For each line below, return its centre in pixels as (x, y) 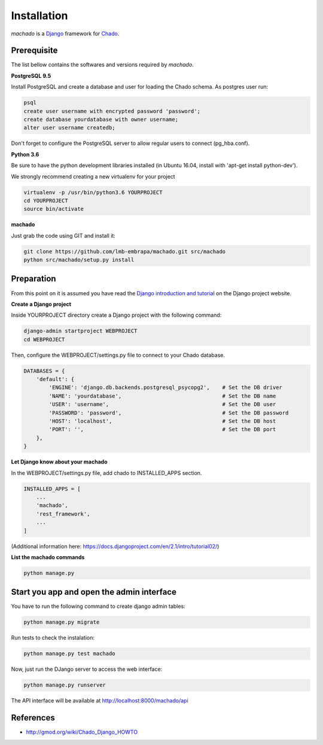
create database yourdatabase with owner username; (101, 119)
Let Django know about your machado (59, 462)
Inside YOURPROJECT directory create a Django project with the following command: (116, 315)
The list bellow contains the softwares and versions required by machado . (102, 65)
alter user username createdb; (70, 128)
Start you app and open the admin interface (94, 592)
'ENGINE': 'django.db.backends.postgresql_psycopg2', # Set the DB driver (165, 387)
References (33, 718)
